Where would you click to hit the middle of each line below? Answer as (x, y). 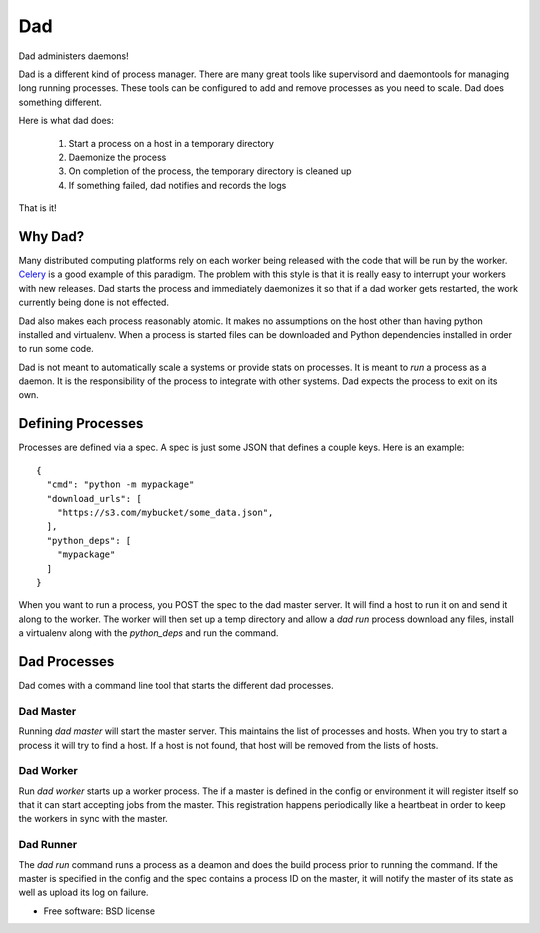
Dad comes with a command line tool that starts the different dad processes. (176, 685)
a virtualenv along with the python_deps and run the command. (148, 633)
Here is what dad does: (66, 121)
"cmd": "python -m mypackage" (120, 484)
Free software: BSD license (99, 911)
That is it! (37, 208)
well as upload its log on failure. (83, 892)
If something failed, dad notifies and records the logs (177, 185)
